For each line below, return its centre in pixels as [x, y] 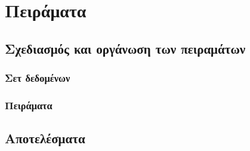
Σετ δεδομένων [38, 78]
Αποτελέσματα [45, 138]
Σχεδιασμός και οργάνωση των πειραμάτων [125, 48]
